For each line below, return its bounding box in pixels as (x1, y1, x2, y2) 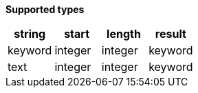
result (155, 27, 186, 41)
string (14, 27, 46, 41)
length (107, 27, 141, 41)
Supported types (5, 3, 85, 15)
